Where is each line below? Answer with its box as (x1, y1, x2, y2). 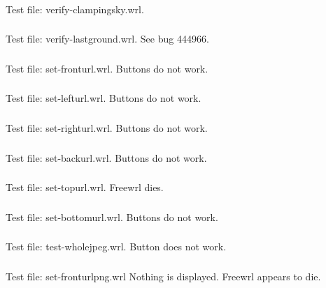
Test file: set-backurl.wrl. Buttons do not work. (6, 150, 207, 165)
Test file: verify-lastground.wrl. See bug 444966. (6, 31, 209, 46)
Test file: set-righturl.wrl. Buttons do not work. (6, 120, 208, 135)
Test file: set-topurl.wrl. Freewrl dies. (6, 180, 164, 195)
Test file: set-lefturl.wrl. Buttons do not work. (6, 91, 201, 105)
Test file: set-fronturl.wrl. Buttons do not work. (6, 61, 208, 75)
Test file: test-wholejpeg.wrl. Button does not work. (6, 239, 227, 254)
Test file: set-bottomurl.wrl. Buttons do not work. (6, 209, 218, 224)
